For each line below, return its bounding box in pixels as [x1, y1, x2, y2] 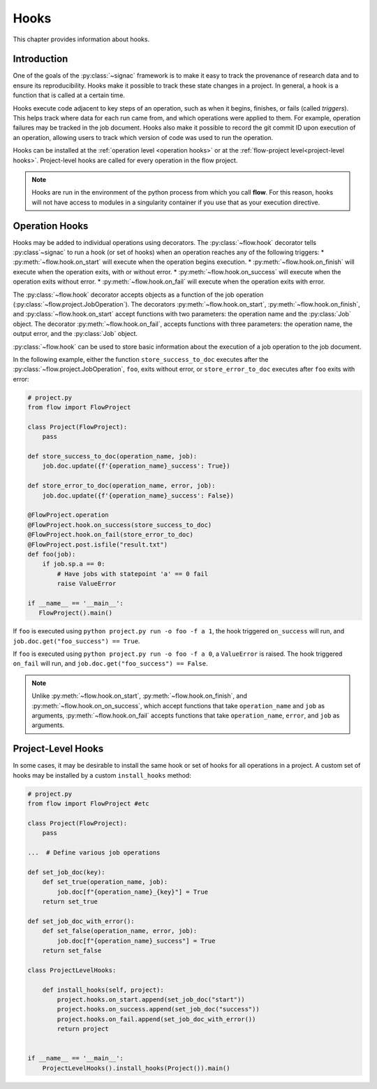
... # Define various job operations [27, 849, 161, 857]
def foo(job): [27, 550, 76, 558]
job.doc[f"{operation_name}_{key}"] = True [57, 887, 209, 896]
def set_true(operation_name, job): [42, 878, 168, 886]
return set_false [42, 946, 102, 955]
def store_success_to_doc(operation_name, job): [27, 452, 198, 461]
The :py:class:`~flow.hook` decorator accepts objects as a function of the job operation [13, 290, 264, 299]
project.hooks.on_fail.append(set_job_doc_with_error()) [57, 1015, 256, 1023]
